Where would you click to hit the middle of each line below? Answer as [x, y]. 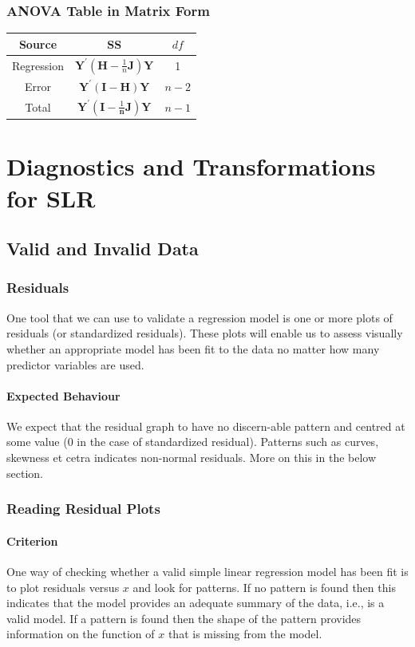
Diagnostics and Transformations [191, 166]
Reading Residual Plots [83, 509]
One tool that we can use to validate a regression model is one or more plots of [200, 317]
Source [38, 43]
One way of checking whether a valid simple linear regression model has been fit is [207, 571]
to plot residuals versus [63, 587]
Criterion [32, 540]
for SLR [51, 197]
